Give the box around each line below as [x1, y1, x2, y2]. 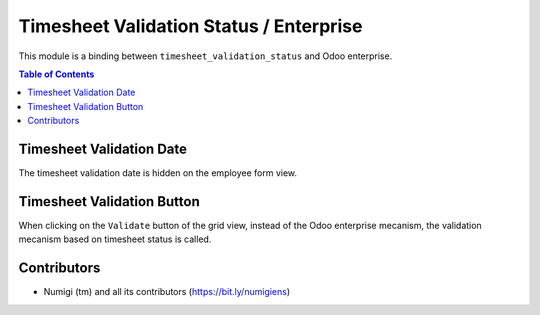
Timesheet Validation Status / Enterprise [18, 15, 363, 37]
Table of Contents [18, 68, 95, 80]
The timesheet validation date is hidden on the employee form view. [18, 167, 298, 179]
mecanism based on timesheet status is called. [18, 233, 212, 245]
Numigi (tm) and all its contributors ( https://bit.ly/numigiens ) [43, 286, 291, 298]
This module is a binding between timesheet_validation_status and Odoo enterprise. [18, 50, 393, 62]
